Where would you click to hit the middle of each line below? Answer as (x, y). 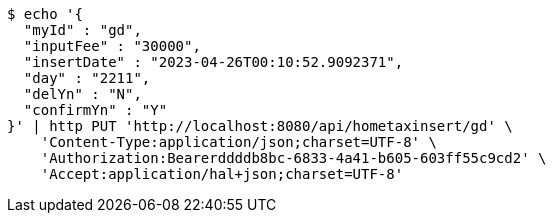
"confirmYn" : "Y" (95, 110)
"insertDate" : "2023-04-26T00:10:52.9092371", (213, 62)
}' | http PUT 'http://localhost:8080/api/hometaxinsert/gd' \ (260, 126)
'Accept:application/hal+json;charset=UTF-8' (222, 174)
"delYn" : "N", (82, 94)
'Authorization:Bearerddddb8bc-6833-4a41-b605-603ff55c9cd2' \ (293, 158)
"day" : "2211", (87, 78)
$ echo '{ (45, 14)
